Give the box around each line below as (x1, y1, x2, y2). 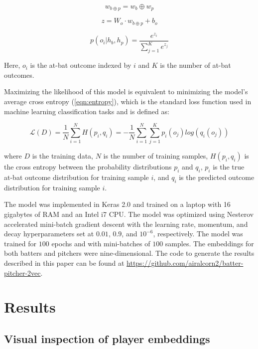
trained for (4, 238, 37, 248)
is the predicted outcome (179, 172, 255, 182)
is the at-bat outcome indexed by (30, 60, 131, 70)
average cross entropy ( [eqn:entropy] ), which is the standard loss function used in (4, 96, 252, 106)
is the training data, (32, 151, 93, 161)
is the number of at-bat (160, 60, 231, 70)
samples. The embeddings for (165, 238, 254, 248)
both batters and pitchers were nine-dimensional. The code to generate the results (4, 248, 255, 258)
